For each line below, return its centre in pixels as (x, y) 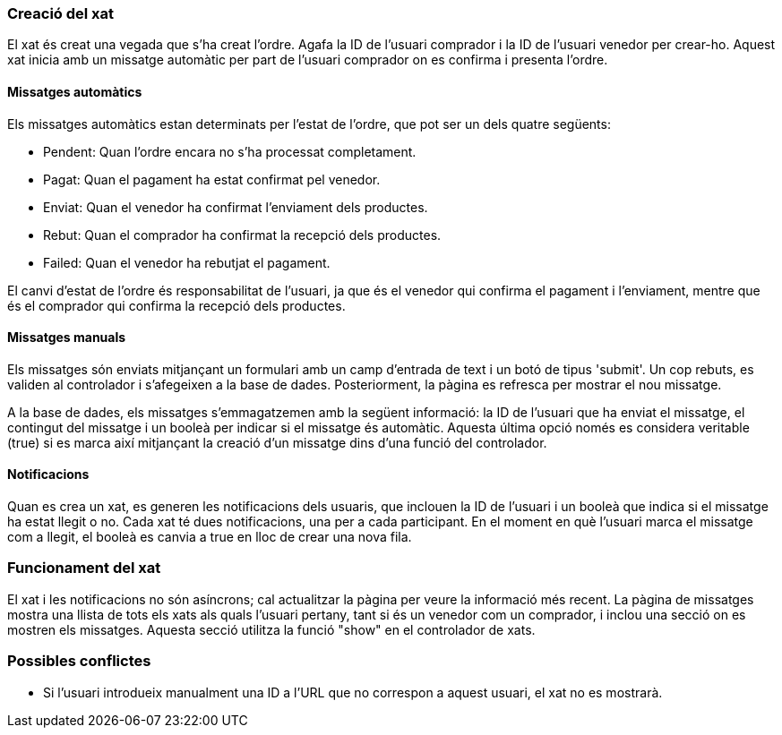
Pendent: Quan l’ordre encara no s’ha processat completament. (230, 151)
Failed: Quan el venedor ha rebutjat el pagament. (187, 262)
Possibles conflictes (79, 661)
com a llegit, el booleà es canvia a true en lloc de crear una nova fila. (210, 537)
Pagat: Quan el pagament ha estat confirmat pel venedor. (212, 179)
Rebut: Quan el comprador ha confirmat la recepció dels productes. (242, 235)
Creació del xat (61, 13)
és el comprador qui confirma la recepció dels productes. (176, 305)
